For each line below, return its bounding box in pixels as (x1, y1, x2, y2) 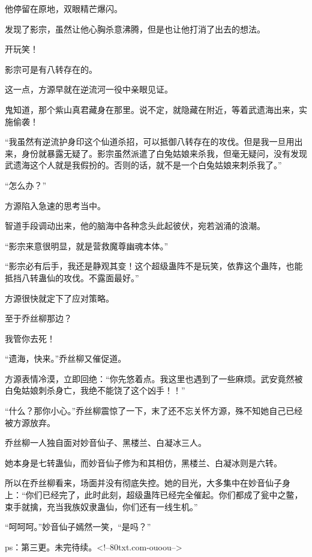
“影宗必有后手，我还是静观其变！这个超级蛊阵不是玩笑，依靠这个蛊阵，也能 (5, 260, 303, 272)
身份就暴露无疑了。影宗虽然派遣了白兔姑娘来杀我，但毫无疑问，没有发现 (21, 147, 307, 159)
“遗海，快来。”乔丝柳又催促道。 (5, 352, 127, 365)
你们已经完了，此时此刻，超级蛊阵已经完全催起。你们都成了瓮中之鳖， (25, 489, 303, 501)
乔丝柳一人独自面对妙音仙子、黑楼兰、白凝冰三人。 (5, 436, 206, 449)
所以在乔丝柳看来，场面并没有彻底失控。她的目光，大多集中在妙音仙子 (5, 476, 282, 489)
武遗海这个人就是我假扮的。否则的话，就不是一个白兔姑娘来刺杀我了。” (5, 159, 282, 171)
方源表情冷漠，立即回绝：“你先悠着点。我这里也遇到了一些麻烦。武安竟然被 (5, 372, 303, 385)
